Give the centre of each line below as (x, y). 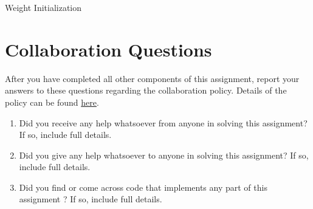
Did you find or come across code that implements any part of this (143, 187)
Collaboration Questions (108, 49)
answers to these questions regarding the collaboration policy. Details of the (146, 90)
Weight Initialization (43, 7)
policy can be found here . (52, 102)
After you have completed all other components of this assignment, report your (152, 78)
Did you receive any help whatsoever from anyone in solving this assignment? (163, 122)
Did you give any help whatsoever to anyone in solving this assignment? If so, (164, 155)
